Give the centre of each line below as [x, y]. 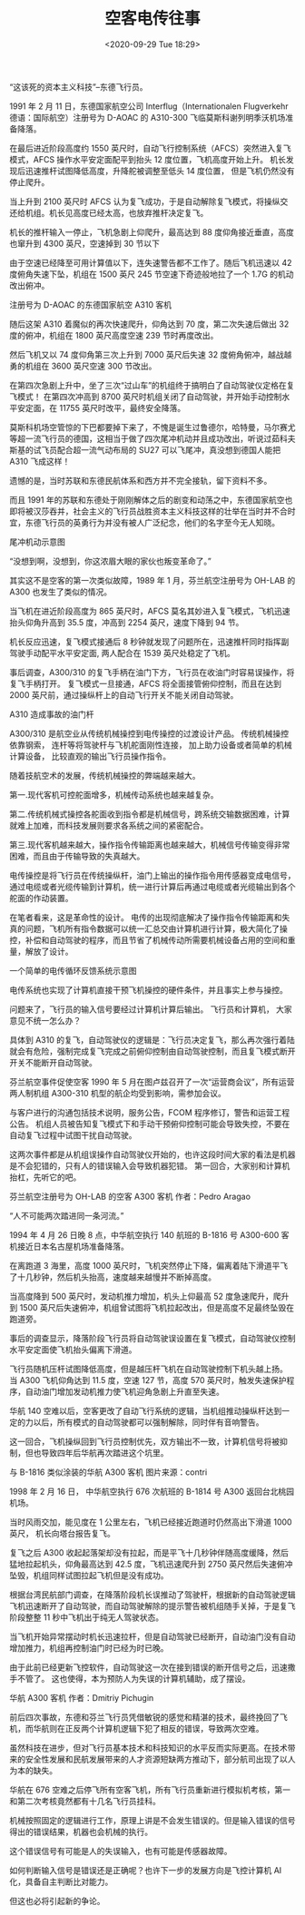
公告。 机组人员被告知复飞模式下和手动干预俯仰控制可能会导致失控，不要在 [150, 1124]
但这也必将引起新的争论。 [57, 1900]
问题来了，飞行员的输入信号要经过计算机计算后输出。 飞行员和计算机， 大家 [151, 1009]
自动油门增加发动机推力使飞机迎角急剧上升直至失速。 [124, 1391]
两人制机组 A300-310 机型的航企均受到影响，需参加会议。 [118, 1093]
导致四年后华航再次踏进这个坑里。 [104, 1452]
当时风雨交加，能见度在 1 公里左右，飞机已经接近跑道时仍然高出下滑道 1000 [151, 1522]
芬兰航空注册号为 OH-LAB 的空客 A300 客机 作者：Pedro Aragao [130, 1196]
